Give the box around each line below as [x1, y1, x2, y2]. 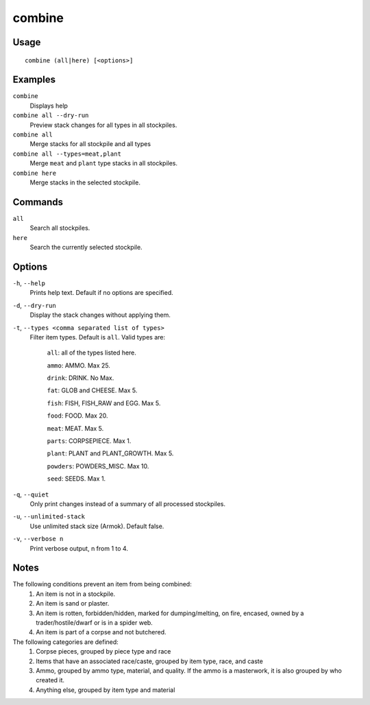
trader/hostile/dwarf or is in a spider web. [36, 619, 153, 627]
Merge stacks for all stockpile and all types [29, 140, 151, 148]
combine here [12, 169, 57, 177]
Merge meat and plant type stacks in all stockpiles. [29, 159, 178, 167]
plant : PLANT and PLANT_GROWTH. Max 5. [47, 449, 174, 457]
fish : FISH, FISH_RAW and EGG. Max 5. [47, 398, 161, 407]
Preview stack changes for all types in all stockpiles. [29, 121, 177, 129]
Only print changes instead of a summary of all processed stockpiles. [29, 500, 226, 507]
